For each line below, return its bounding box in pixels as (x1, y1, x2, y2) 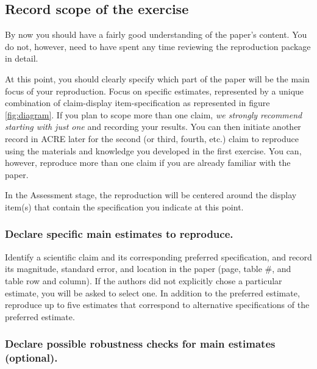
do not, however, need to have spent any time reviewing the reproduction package (5, 40, 311, 52)
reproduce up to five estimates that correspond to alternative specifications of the (5, 298, 310, 311)
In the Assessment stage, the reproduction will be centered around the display (5, 188, 297, 201)
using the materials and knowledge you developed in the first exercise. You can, (5, 144, 302, 157)
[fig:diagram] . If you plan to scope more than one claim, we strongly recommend (5, 108, 302, 121)
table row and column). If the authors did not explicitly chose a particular (5, 274, 282, 287)
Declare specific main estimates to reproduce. (5, 226, 233, 242)
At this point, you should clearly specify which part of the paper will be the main (5, 72, 310, 85)
